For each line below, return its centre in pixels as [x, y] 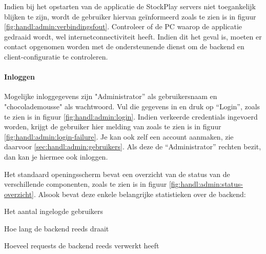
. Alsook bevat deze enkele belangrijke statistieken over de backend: [140, 194]
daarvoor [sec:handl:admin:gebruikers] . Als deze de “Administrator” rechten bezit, [133, 146]
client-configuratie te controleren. [56, 56]
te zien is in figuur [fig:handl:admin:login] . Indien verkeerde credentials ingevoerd [131, 116]
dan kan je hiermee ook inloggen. [56, 156]
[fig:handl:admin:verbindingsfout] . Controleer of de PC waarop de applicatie [123, 26]
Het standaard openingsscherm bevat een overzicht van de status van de [117, 174]
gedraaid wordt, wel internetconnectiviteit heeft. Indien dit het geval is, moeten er [133, 36]
